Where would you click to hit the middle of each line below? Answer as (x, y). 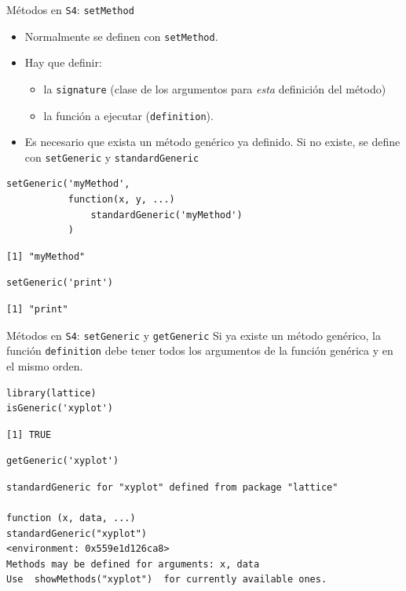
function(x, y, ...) (121, 200)
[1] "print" (37, 310)
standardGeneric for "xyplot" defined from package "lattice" (172, 487)
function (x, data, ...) (71, 518)
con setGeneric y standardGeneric (112, 157)
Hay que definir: (63, 62)
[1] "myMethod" (46, 256)
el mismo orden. (45, 365)
